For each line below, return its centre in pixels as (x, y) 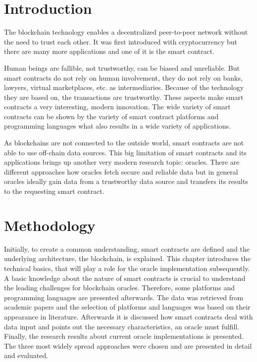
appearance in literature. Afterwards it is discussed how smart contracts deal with (128, 316)
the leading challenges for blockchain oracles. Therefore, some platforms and (119, 288)
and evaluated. (26, 355)
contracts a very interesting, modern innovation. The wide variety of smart (117, 107)
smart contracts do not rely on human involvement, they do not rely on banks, (123, 77)
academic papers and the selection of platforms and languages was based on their (127, 307)
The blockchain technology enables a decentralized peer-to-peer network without (126, 32)
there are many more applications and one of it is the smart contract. (109, 51)
